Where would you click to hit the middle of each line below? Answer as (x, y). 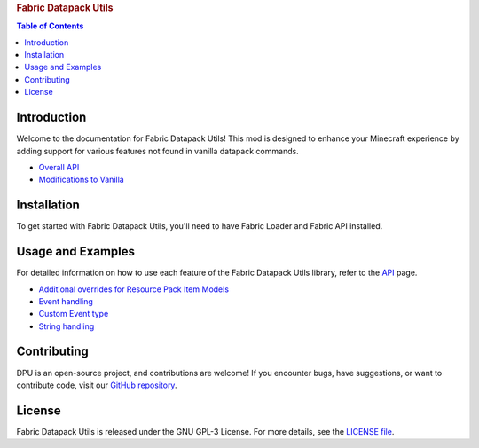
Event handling (66, 301)
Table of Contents (50, 26)
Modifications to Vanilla (81, 180)
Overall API (59, 167)
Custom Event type (74, 314)
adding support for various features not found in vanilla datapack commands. (157, 151)
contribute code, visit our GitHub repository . (97, 385)
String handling (67, 326)
